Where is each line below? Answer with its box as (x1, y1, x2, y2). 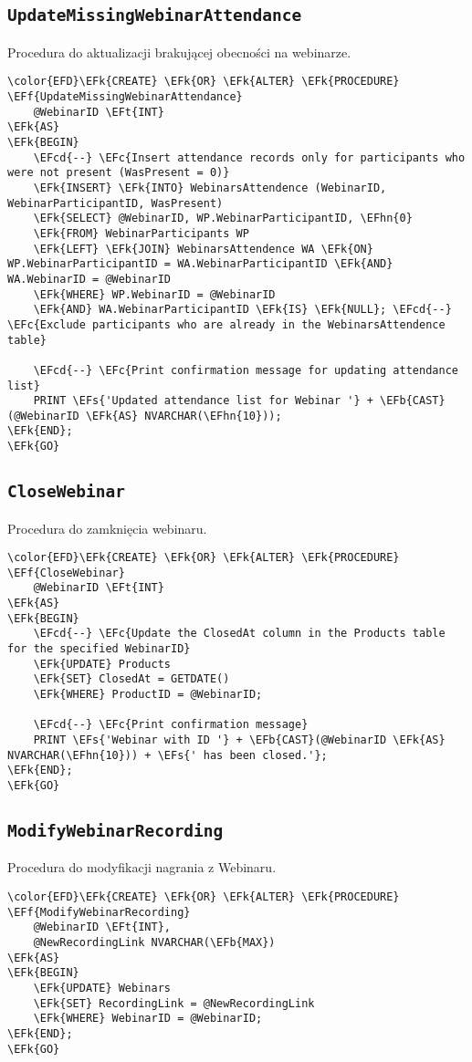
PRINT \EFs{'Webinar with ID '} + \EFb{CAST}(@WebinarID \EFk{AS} (33, 734, 446, 747)
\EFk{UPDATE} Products (33, 657, 171, 671)
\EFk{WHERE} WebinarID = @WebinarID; (33, 1012, 263, 1026)
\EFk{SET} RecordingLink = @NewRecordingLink (33, 996, 315, 1010)
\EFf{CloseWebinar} (7, 566, 125, 579)
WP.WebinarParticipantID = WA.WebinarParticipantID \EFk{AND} (7, 257, 393, 271)
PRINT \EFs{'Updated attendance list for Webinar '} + (33, 394, 373, 408)
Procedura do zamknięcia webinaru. (7, 518, 207, 537)
